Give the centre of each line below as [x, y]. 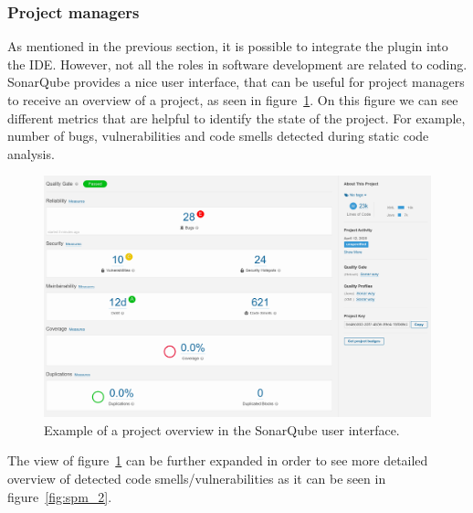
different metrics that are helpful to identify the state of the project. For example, [236, 118]
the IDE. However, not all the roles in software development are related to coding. [237, 64]
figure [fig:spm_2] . [60, 496]
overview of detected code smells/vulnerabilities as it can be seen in [197, 478]
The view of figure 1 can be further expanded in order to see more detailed [218, 460]
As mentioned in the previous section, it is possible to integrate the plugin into [228, 46]
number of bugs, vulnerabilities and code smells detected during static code [218, 136]
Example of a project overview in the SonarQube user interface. [222, 429]
